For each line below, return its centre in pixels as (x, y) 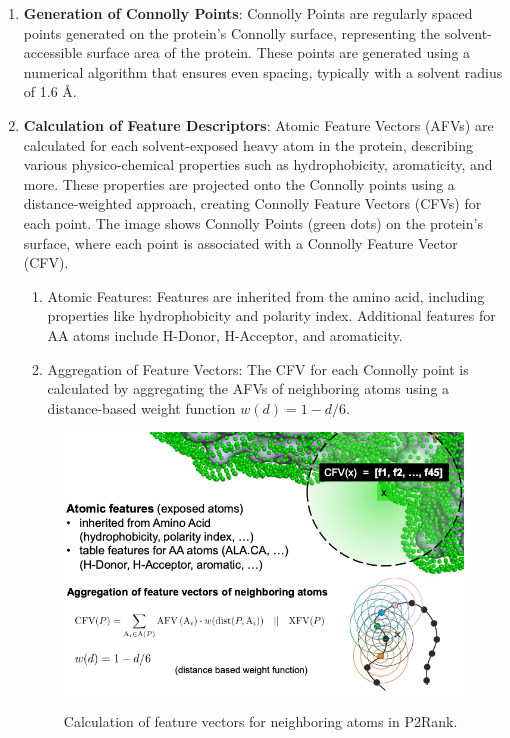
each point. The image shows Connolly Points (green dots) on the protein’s (253, 222)
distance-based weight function (141, 407)
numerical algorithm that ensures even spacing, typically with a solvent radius (263, 71)
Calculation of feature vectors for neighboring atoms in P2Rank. (260, 721)
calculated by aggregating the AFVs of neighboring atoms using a (248, 388)
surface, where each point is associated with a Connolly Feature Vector (240, 242)
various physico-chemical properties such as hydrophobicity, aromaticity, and (258, 164)
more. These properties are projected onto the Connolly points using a (239, 183)
